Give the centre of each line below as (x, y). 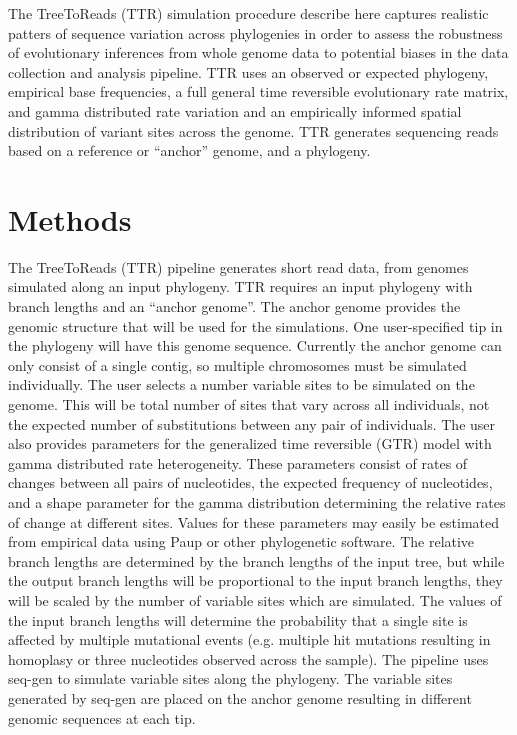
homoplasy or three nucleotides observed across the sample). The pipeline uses (248, 658)
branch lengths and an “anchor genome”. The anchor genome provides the (234, 306)
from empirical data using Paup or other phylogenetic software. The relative (241, 541)
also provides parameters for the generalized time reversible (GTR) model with (250, 443)
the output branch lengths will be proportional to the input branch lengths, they (255, 580)
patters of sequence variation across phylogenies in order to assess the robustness (255, 32)
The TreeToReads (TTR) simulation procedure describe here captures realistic (248, 13)
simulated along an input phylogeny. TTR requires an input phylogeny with (240, 286)
